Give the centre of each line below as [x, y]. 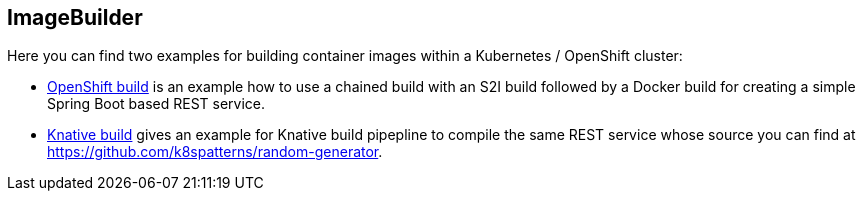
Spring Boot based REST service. [156, 104]
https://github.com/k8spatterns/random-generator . [215, 152]
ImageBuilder [75, 17]
